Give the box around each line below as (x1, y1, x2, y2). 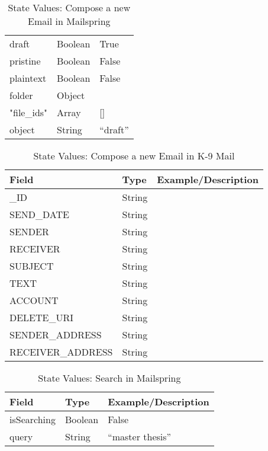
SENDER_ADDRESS (9, 328, 102, 341)
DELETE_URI (9, 311, 74, 324)
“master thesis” (108, 430, 172, 443)
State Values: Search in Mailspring (38, 371, 181, 385)
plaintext (9, 71, 47, 85)
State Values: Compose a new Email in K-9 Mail (33, 149, 235, 162)
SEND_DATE (9, 207, 69, 221)
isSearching (9, 412, 56, 426)
